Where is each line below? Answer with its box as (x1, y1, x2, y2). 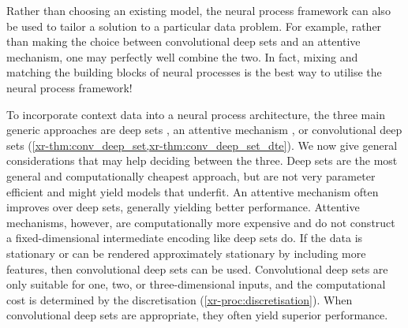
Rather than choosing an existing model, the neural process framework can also (6, 2, 391, 18)
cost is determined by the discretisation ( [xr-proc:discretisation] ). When (6, 291, 353, 307)
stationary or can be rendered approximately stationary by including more (6, 244, 366, 261)
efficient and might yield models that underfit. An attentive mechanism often (6, 183, 379, 199)
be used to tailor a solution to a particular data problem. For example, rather (6, 17, 382, 34)
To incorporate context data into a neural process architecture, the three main (6, 106, 385, 122)
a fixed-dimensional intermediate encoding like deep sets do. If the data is (6, 229, 363, 246)
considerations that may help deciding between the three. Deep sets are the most (6, 152, 398, 169)
